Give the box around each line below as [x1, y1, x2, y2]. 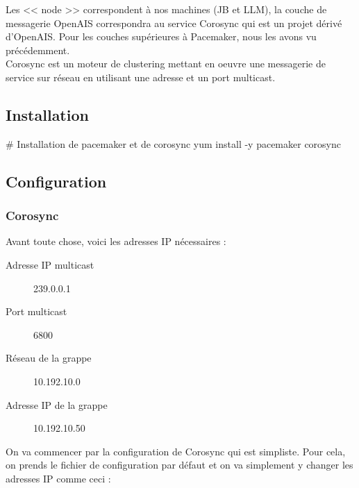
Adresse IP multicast [6, 257, 94, 271]
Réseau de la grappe [6, 351, 92, 365]
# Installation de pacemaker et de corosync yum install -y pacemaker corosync [6, 136, 342, 151]
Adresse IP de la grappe [6, 397, 108, 412]
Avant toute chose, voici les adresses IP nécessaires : [6, 234, 226, 249]
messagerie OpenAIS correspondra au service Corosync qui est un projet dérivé [6, 15, 342, 30]
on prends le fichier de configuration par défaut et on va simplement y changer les [6, 457, 353, 472]
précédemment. [6, 42, 70, 57]
